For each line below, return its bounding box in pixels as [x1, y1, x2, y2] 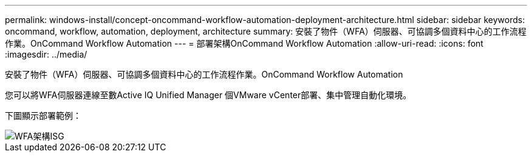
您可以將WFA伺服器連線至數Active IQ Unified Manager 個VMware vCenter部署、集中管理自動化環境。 [5, 90, 412, 100]
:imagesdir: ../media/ [5, 49, 87, 59]
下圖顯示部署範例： [5, 110, 81, 121]
